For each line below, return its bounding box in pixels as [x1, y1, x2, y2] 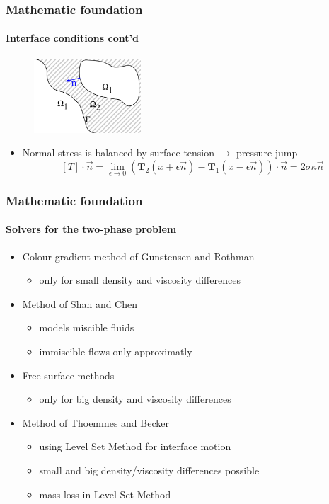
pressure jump [236, 145, 298, 160]
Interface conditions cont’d [6, 30, 139, 45]
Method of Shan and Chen [22, 296, 138, 311]
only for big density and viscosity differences [39, 391, 231, 406]
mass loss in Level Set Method [39, 486, 171, 501]
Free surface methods [22, 367, 115, 382]
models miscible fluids [39, 320, 134, 335]
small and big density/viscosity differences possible [39, 462, 260, 477]
